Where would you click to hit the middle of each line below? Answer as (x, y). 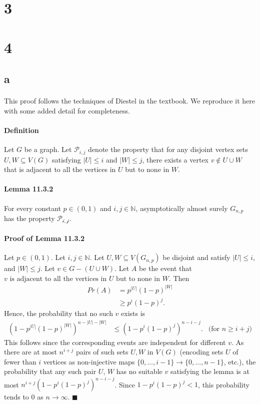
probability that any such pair (50, 371)
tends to (16, 397)
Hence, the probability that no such (58, 313)
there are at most (30, 352)
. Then (179, 278)
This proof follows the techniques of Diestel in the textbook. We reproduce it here (129, 101)
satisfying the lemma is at (210, 371)
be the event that (165, 268)
